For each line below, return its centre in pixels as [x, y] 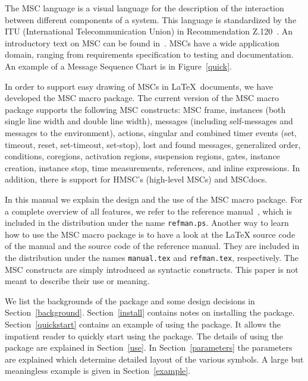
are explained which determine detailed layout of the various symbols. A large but [154, 359]
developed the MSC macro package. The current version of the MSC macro [142, 98]
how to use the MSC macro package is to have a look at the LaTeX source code [150, 234]
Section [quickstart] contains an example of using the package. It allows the [143, 324]
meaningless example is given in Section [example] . [98, 371]
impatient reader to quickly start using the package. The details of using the [144, 336]
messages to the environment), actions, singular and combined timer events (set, [151, 132]
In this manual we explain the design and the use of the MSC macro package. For [154, 199]
